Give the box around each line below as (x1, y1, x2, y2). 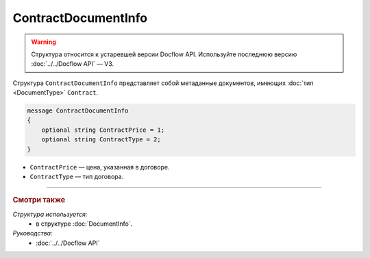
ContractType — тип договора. (29, 172, 124, 181)
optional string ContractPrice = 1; (41, 126, 164, 134)
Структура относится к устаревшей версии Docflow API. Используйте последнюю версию (31, 50, 297, 58)
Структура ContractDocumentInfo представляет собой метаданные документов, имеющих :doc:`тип (12, 79, 314, 87)
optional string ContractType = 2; (41, 136, 161, 143)
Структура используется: (12, 210, 88, 218)
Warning (31, 38, 56, 46)
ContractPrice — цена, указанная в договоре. (29, 163, 170, 171)
